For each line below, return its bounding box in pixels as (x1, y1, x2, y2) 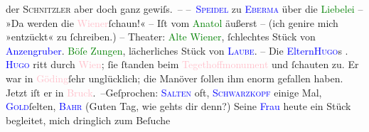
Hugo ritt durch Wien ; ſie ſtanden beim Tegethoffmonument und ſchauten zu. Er (6, 57, 359, 72)
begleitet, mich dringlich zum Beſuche (6, 112, 171, 127)
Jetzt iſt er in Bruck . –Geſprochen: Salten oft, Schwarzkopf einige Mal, (6, 84, 322, 99)
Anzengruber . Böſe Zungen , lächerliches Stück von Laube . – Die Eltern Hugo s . (6, 43, 348, 57)
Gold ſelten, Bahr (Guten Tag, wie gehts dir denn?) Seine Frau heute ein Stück (6, 99, 351, 114)
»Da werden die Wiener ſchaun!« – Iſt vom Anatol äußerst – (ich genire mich (6, 15, 338, 30)
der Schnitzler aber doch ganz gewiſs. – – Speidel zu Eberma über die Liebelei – (6, 1, 363, 16)
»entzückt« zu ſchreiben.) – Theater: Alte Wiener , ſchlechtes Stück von (6, 29, 316, 44)
